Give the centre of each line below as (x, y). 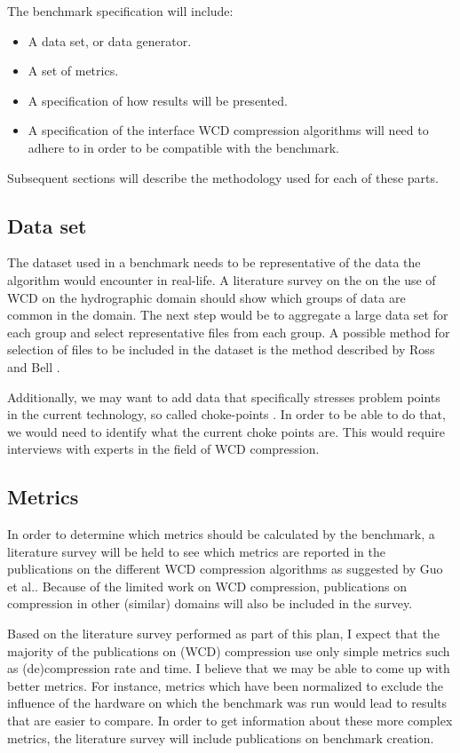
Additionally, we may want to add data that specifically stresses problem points (224, 396)
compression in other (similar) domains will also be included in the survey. (210, 603)
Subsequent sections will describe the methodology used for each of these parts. (223, 177)
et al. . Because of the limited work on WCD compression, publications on (207, 586)
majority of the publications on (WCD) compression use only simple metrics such (229, 650)
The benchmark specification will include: (120, 11)
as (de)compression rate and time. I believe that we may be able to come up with (229, 668)
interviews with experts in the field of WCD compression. (163, 449)
